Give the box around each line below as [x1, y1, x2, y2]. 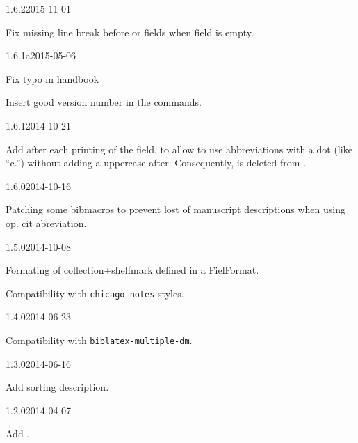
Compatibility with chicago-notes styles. [6, 286, 184, 300]
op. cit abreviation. [6, 215, 87, 230]
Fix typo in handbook [6, 71, 99, 86]
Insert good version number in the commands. [6, 95, 202, 109]
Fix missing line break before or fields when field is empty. [6, 24, 254, 39]
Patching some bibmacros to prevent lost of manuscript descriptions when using [6, 202, 345, 217]
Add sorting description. [6, 380, 109, 394]
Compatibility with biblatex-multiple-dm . [6, 332, 193, 347]
